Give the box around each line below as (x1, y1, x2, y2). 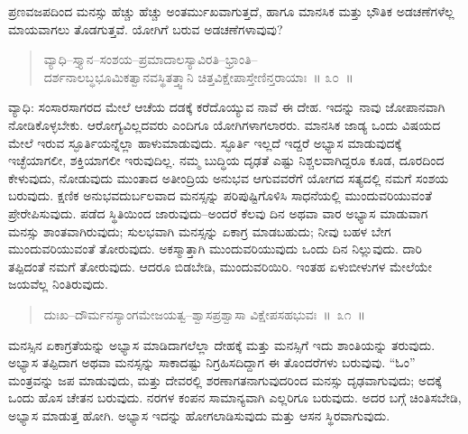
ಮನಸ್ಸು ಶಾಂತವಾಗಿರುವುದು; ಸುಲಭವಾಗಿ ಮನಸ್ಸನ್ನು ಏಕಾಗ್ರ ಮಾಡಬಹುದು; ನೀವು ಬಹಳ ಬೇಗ (8, 221, 391, 240)
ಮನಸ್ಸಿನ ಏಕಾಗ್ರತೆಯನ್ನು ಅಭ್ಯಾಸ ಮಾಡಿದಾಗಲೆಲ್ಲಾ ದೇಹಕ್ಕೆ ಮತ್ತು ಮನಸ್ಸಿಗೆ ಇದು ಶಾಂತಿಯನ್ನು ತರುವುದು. (8, 335, 436, 354)
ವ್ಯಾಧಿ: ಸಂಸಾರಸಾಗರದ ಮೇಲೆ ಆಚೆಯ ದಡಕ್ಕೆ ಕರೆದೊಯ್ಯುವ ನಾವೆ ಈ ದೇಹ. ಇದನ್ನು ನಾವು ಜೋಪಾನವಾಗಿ (8, 97, 445, 116)
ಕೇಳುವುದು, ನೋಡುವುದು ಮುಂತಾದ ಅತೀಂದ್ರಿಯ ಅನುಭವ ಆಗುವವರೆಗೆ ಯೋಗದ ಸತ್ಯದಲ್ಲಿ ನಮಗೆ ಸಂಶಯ (8, 168, 449, 187)
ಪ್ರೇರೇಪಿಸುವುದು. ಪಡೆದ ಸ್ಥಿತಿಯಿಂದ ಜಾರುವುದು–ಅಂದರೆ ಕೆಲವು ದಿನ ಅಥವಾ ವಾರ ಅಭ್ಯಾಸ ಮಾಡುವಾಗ (8, 203, 428, 222)
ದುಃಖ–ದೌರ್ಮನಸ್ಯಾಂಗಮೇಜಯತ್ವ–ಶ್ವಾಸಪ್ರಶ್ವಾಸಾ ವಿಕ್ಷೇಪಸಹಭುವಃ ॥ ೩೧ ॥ (43, 304, 366, 323)
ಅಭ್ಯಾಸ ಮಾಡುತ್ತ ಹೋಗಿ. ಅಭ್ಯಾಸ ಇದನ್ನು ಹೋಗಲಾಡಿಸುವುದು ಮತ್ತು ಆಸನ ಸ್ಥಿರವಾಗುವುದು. (8, 405, 390, 424)
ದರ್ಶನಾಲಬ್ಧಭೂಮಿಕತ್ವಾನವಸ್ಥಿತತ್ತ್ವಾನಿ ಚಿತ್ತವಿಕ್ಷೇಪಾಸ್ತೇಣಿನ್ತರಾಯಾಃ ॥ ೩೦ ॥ (43, 67, 353, 86)
